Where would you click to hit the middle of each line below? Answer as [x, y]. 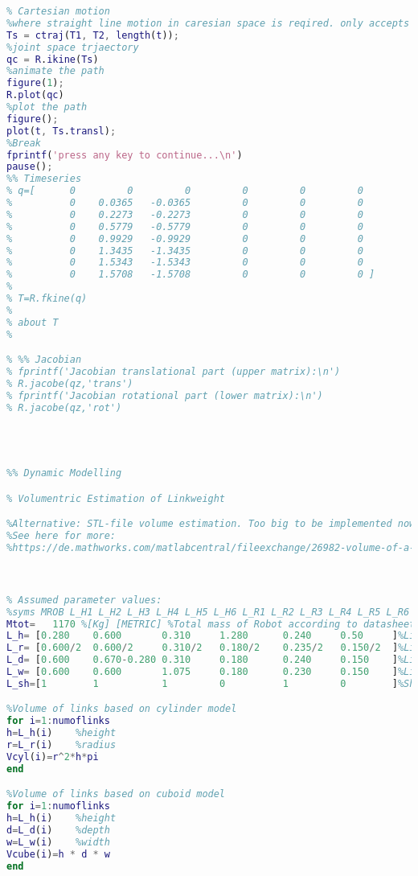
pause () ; [30, 167]
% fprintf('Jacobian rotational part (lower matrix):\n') [165, 395]
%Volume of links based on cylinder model [122, 709]
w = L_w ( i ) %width [58, 842]
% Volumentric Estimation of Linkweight [116, 498]
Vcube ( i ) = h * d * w [59, 854]
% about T [33, 322]
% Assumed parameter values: [84, 600]
